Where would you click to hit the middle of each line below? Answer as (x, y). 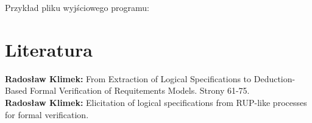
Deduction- (275, 78)
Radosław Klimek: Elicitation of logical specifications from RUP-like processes (156, 102)
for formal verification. (47, 114)
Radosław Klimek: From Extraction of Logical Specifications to (128, 78)
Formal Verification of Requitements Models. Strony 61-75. (140, 90)
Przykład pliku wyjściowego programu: (77, 7)
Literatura (49, 49)
